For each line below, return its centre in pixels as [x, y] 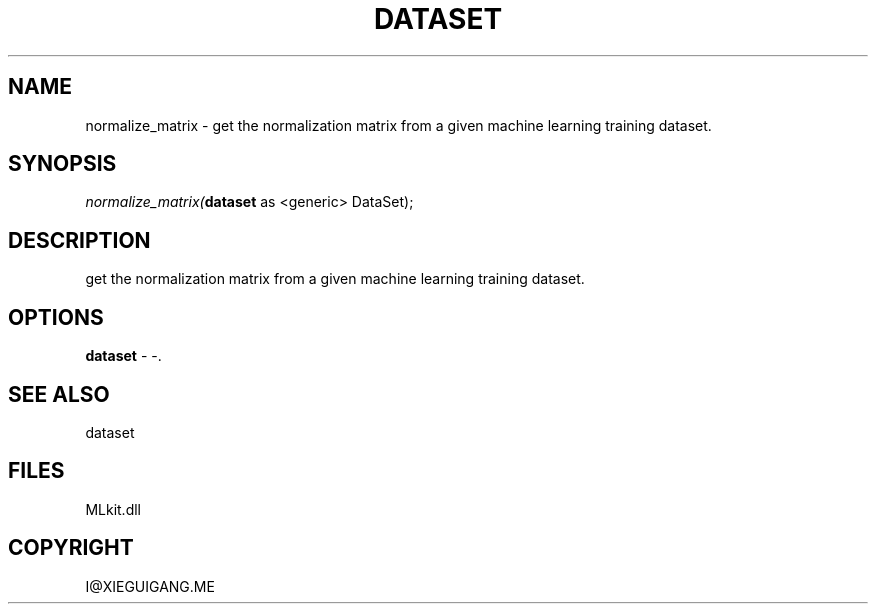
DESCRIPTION [79, 240]
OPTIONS [56, 317]
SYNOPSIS [62, 164]
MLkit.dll [113, 509]
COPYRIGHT [71, 548]
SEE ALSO [59, 394]
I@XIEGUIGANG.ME [150, 586]
